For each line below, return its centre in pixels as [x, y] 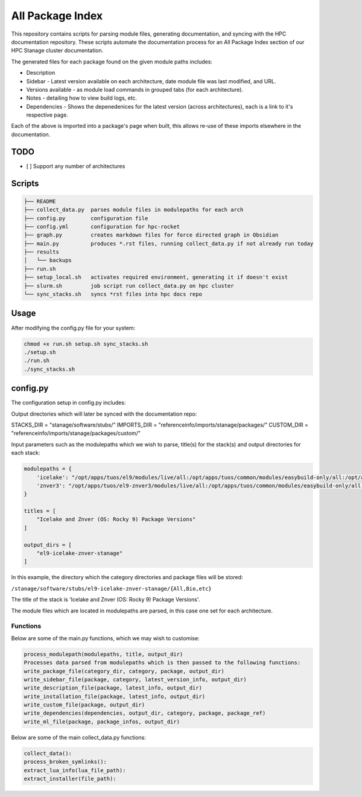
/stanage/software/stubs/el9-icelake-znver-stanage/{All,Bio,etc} [112, 589]
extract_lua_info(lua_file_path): [75, 770]
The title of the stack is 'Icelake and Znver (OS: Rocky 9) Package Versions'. [106, 600]
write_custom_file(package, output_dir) [84, 705]
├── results [42, 252]
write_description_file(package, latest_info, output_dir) [113, 688]
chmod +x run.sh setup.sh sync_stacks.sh [86, 344]
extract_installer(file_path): [70, 779]
